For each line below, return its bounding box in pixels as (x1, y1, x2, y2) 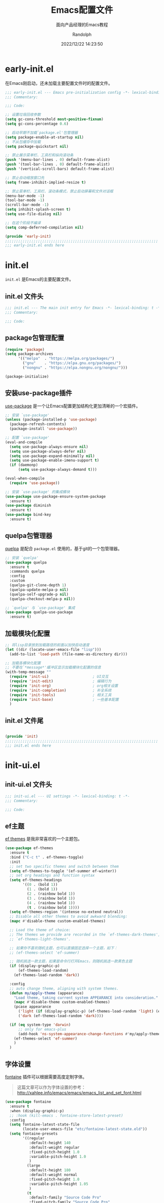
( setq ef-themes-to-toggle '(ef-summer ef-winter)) (9, 868, 117, 874)
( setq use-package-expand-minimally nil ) (9, 454, 95, 458)
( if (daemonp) (9, 462, 38, 468)
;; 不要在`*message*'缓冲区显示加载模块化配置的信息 (5, 665, 102, 670)
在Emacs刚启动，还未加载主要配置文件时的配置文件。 (5, 80, 113, 86)
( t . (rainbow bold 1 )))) (26, 905, 80, 910)
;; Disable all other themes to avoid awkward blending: (9, 914, 128, 919)
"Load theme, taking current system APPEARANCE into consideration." (14, 995, 159, 1000)
